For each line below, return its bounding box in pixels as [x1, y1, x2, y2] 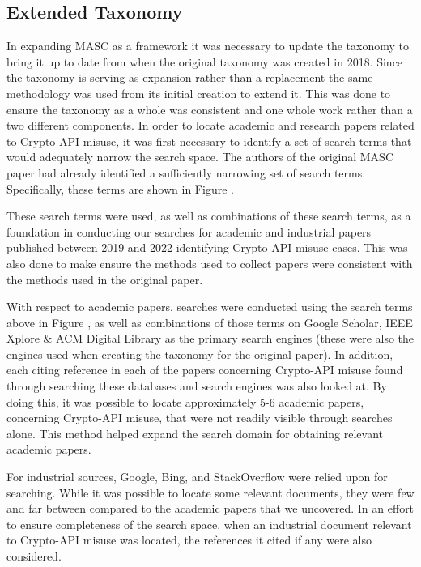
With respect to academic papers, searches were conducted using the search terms [6, 298, 413, 315]
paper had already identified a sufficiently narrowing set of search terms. [6, 164, 366, 181]
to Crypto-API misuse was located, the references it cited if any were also [6, 531, 372, 548]
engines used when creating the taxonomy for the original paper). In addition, [6, 345, 393, 362]
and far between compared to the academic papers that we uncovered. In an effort [6, 500, 415, 517]
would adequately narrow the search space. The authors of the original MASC [6, 148, 393, 165]
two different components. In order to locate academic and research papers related [6, 117, 415, 134]
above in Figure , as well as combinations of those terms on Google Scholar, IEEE [6, 313, 413, 330]
